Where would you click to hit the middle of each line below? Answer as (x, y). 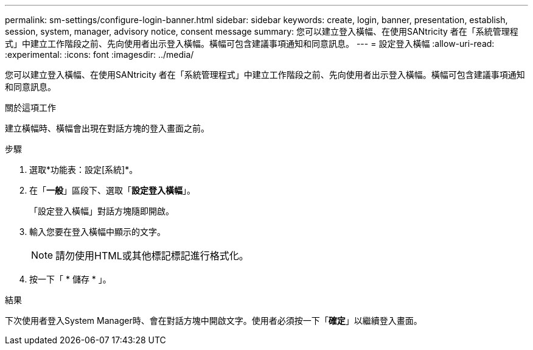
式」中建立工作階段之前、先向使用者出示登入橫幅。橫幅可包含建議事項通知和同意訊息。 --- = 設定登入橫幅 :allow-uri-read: (250, 44)
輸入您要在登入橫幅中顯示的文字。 (97, 232)
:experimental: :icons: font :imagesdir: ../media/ (99, 54)
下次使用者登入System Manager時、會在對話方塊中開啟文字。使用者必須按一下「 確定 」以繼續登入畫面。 (214, 320)
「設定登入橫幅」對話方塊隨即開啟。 (102, 211)
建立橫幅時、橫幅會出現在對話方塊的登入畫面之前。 (107, 128)
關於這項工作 (30, 107)
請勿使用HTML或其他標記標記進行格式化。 (152, 256)
